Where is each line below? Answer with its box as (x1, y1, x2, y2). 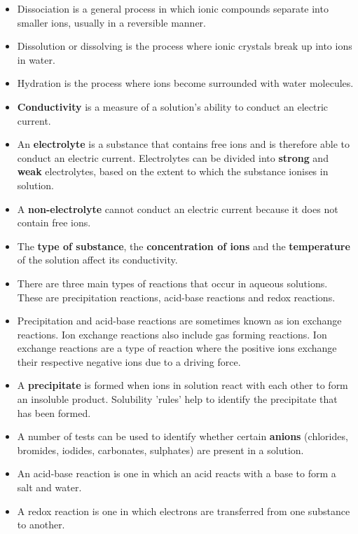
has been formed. (17, 405, 91, 420)
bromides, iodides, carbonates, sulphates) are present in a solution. (17, 442, 304, 457)
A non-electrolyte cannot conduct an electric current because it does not (17, 201, 338, 216)
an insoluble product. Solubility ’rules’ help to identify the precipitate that (17, 392, 338, 406)
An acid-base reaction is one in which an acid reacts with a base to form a (17, 466, 336, 481)
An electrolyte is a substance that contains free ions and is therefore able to (17, 137, 350, 151)
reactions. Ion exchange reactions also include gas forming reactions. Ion (17, 327, 327, 341)
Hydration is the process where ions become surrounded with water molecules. (17, 76, 354, 90)
